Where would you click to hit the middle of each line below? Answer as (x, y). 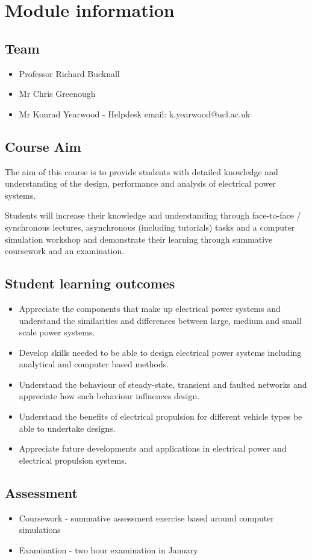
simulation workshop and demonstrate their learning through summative (139, 239)
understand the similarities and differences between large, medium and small (160, 320)
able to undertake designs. (67, 428)
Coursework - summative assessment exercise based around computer (146, 518)
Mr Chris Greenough (57, 94)
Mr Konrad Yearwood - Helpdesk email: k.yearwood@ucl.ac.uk (135, 114)
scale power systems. (57, 332)
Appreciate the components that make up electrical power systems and (150, 308)
